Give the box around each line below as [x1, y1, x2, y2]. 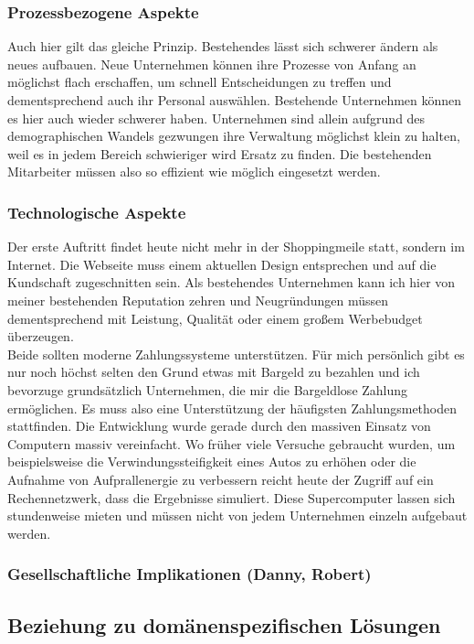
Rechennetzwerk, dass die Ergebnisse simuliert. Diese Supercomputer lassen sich [7, 488, 456, 507]
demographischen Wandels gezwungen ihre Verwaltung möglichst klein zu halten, [7, 126, 460, 145]
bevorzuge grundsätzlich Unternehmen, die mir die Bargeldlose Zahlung [7, 380, 408, 399]
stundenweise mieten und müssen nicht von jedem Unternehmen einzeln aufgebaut [7, 506, 468, 525]
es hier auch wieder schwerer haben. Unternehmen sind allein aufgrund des [7, 108, 426, 127]
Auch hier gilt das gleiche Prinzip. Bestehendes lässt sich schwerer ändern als [7, 37, 438, 56]
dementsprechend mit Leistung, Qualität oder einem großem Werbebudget [7, 308, 423, 327]
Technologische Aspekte [7, 200, 186, 223]
